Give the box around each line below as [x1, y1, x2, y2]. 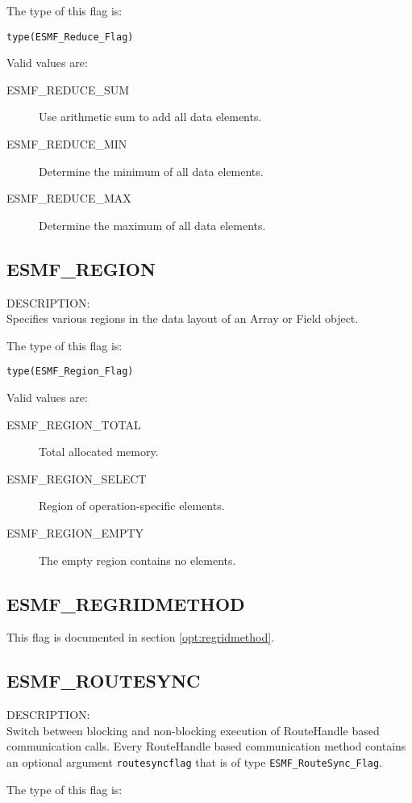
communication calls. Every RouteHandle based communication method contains [6, 738, 406, 755]
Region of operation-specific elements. [39, 497, 225, 514]
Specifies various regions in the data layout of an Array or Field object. [6, 310, 359, 327]
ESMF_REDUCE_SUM [6, 81, 130, 98]
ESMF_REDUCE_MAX [6, 190, 131, 207]
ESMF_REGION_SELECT [6, 470, 147, 487]
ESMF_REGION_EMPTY [6, 525, 144, 542]
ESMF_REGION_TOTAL [6, 416, 141, 433]
